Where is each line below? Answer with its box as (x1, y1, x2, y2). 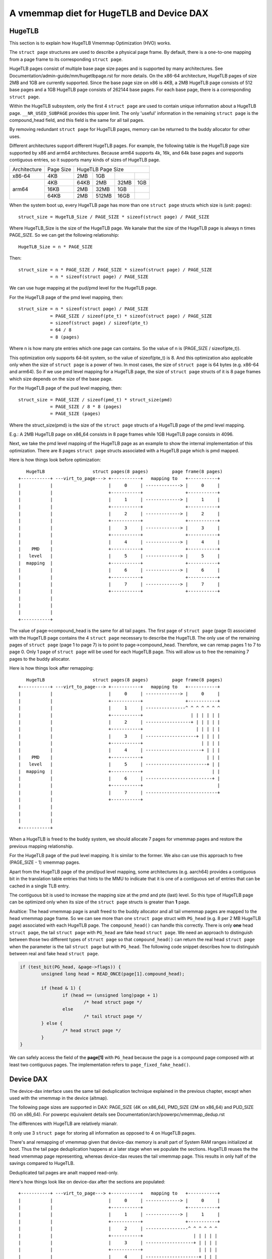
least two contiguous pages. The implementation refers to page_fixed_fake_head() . (9, 1062, 190, 1068)
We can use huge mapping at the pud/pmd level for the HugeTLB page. (9, 285, 157, 291)
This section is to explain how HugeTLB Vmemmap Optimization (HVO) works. (9, 40, 171, 46)
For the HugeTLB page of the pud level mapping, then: (9, 385, 122, 391)
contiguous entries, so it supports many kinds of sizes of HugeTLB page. (9, 157, 161, 163)
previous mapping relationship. (9, 843, 74, 849)
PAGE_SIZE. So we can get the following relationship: (9, 232, 119, 238)
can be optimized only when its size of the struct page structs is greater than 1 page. (9, 899, 191, 905)
